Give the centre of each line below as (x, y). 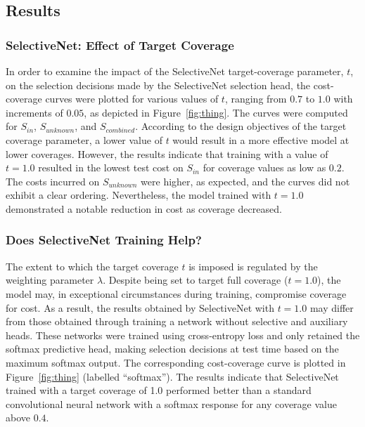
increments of (34, 112)
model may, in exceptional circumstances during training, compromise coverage (176, 293)
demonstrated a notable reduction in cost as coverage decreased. (144, 208)
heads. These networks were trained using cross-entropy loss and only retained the (183, 335)
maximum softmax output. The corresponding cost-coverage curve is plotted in (176, 362)
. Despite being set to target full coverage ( (196, 280)
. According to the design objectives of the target (241, 126)
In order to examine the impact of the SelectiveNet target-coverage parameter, (175, 71)
